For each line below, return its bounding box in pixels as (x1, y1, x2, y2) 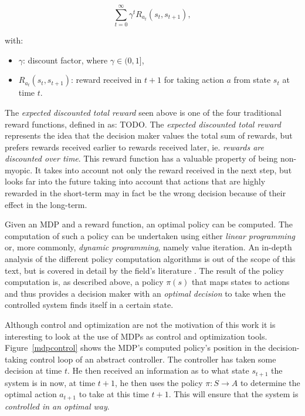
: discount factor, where (23, 53, 108, 66)
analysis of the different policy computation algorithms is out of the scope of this (5, 253, 296, 265)
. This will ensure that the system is (168, 388, 299, 400)
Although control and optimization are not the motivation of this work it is (5, 318, 276, 330)
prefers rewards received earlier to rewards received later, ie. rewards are (5, 140, 264, 153)
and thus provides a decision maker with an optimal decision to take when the (5, 287, 286, 299)
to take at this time (79, 388, 149, 400)
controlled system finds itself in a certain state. (5, 298, 174, 311)
